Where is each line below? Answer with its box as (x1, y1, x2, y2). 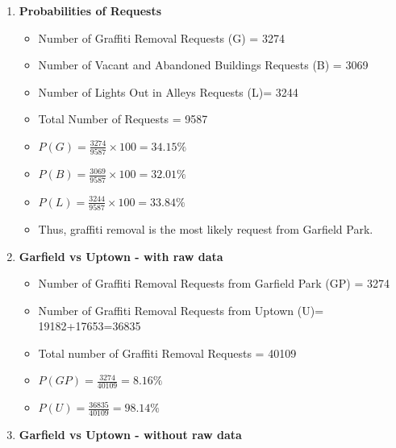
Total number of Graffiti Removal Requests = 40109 (38, 344, 297, 361)
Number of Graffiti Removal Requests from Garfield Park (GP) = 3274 (38, 275, 390, 292)
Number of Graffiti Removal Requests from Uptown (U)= (38, 301, 324, 318)
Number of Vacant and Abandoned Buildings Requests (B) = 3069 (38, 56, 369, 73)
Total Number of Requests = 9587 (38, 110, 208, 127)
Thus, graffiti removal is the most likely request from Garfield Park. (38, 220, 373, 237)
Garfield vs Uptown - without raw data (19, 426, 242, 443)
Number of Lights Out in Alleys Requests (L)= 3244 (38, 83, 298, 100)
